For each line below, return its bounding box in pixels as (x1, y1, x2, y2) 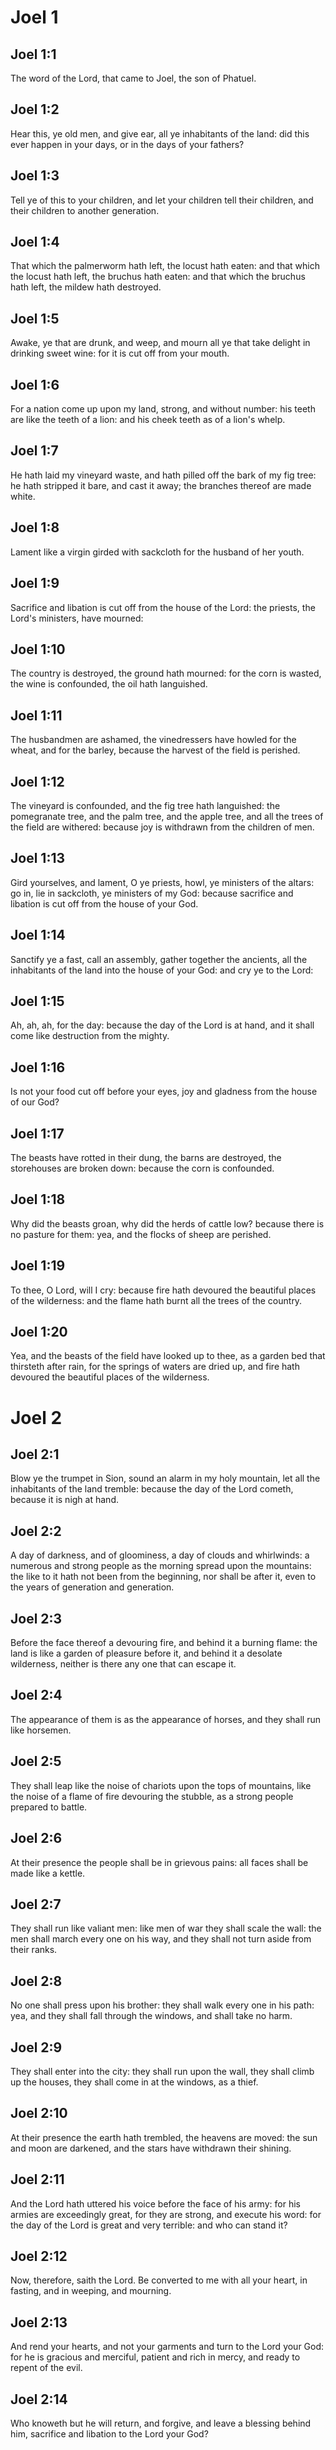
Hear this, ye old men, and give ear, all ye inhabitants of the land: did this (10, 127, 310, 140)
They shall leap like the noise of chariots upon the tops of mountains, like (10, 1779, 312, 1791)
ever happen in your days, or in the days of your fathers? (10, 138, 245, 150)
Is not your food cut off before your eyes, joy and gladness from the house (10, 1086, 318, 1098)
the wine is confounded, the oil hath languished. (10, 678, 208, 690)
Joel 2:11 (10, 2171, 65, 2188)
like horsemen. (10, 1724, 72, 1736)
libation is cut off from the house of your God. (10, 897, 199, 910)
